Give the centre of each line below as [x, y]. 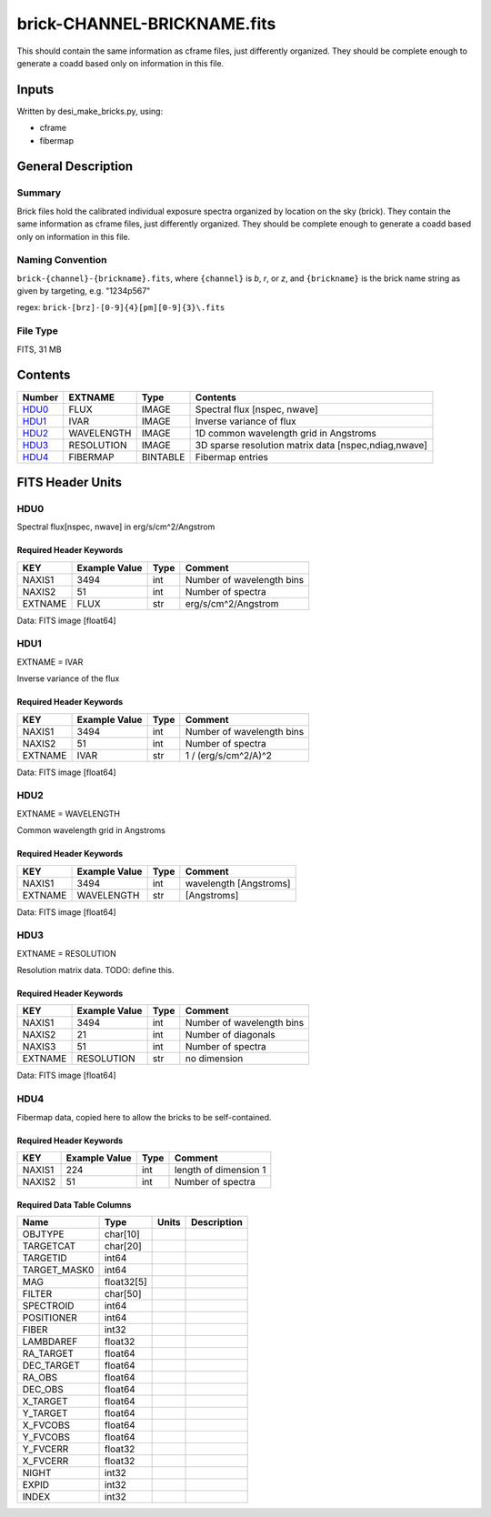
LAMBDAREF [50, 1341]
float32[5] [125, 1281]
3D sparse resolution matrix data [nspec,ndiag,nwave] [311, 445]
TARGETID [45, 1258]
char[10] [122, 1234]
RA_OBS [40, 1377]
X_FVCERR [45, 1461]
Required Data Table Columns [74, 1204]
